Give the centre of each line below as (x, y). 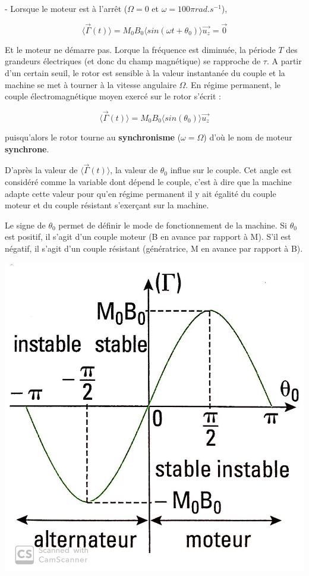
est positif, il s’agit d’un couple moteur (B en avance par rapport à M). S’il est (148, 237)
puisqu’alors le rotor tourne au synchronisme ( (93, 137)
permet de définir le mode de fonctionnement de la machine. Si (173, 225)
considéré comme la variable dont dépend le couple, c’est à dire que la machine (148, 181)
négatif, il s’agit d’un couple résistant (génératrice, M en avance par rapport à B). (154, 248)
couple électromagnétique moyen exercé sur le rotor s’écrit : (113, 96)
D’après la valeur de (41, 170)
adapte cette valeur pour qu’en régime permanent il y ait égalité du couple (141, 193)
